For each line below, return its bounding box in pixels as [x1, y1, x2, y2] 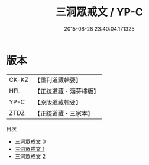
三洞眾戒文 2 [14, 153, 46, 160]
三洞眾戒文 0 [14, 138, 46, 145]
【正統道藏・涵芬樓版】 [34, 87, 99, 95]
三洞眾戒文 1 [14, 145, 45, 152]
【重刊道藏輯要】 [34, 76, 82, 84]
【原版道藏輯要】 [34, 98, 82, 106]
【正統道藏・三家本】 [34, 109, 93, 117]
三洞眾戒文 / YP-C [56, 5, 143, 19]
